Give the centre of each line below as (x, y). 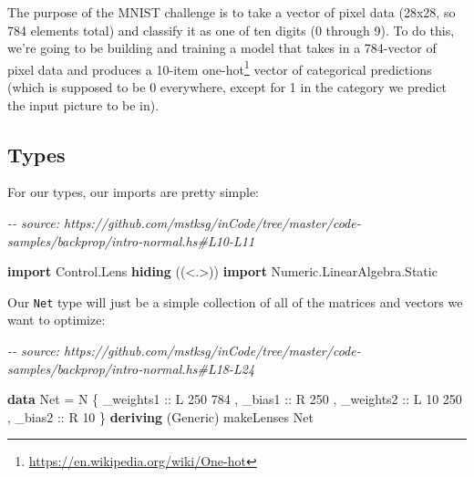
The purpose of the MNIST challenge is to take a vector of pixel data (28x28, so (232, 12)
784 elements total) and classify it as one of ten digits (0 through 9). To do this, (231, 30)
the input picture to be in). (83, 104)
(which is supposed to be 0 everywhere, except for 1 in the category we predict (227, 87)
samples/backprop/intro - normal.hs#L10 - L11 (131, 240)
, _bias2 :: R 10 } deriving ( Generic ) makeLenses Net (160, 416)
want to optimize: (57, 320)
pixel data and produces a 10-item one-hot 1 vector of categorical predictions (220, 67)
